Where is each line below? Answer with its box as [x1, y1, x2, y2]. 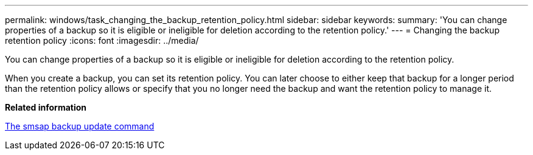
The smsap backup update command [5, 121, 155, 131]
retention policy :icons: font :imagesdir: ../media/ [5, 35, 199, 46]
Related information [5, 102, 87, 112]
